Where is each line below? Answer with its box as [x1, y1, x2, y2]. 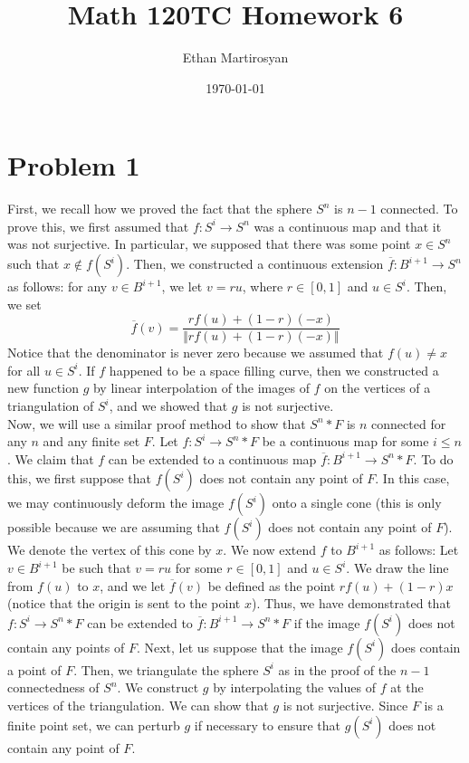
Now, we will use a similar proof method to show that [7, 414, 306, 433]
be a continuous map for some [262, 432, 429, 451]
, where [242, 277, 283, 296]
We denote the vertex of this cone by [7, 540, 212, 559]
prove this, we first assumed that [7, 216, 189, 235]
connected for [371, 414, 446, 433]
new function [7, 378, 79, 397]
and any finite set [43, 432, 140, 451]
